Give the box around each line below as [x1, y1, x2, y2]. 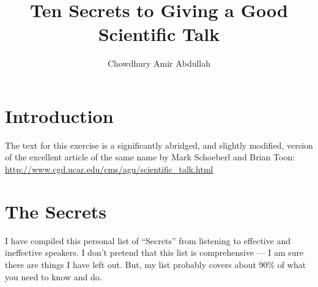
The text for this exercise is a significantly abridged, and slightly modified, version [5, 138, 313, 151]
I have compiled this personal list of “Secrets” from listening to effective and [5, 234, 291, 247]
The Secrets [5, 198, 106, 223]
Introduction [5, 103, 114, 128]
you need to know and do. [5, 270, 102, 283]
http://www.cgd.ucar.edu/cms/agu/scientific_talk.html [5, 163, 213, 176]
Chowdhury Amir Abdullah [107, 57, 211, 70]
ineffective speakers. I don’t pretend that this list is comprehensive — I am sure [5, 246, 304, 259]
